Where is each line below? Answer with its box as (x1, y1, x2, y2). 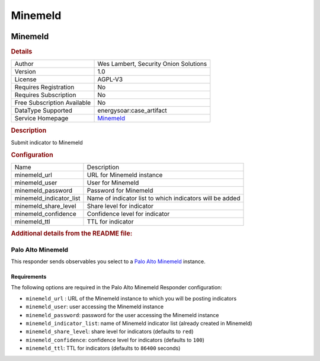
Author (14, 60, 34, 68)
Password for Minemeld (87, 187, 153, 195)
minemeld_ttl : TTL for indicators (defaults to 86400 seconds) (25, 344, 181, 352)
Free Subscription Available (14, 98, 91, 107)
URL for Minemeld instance (87, 171, 163, 179)
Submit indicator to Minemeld (11, 139, 83, 146)
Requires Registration (14, 83, 75, 91)
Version (14, 68, 36, 76)
